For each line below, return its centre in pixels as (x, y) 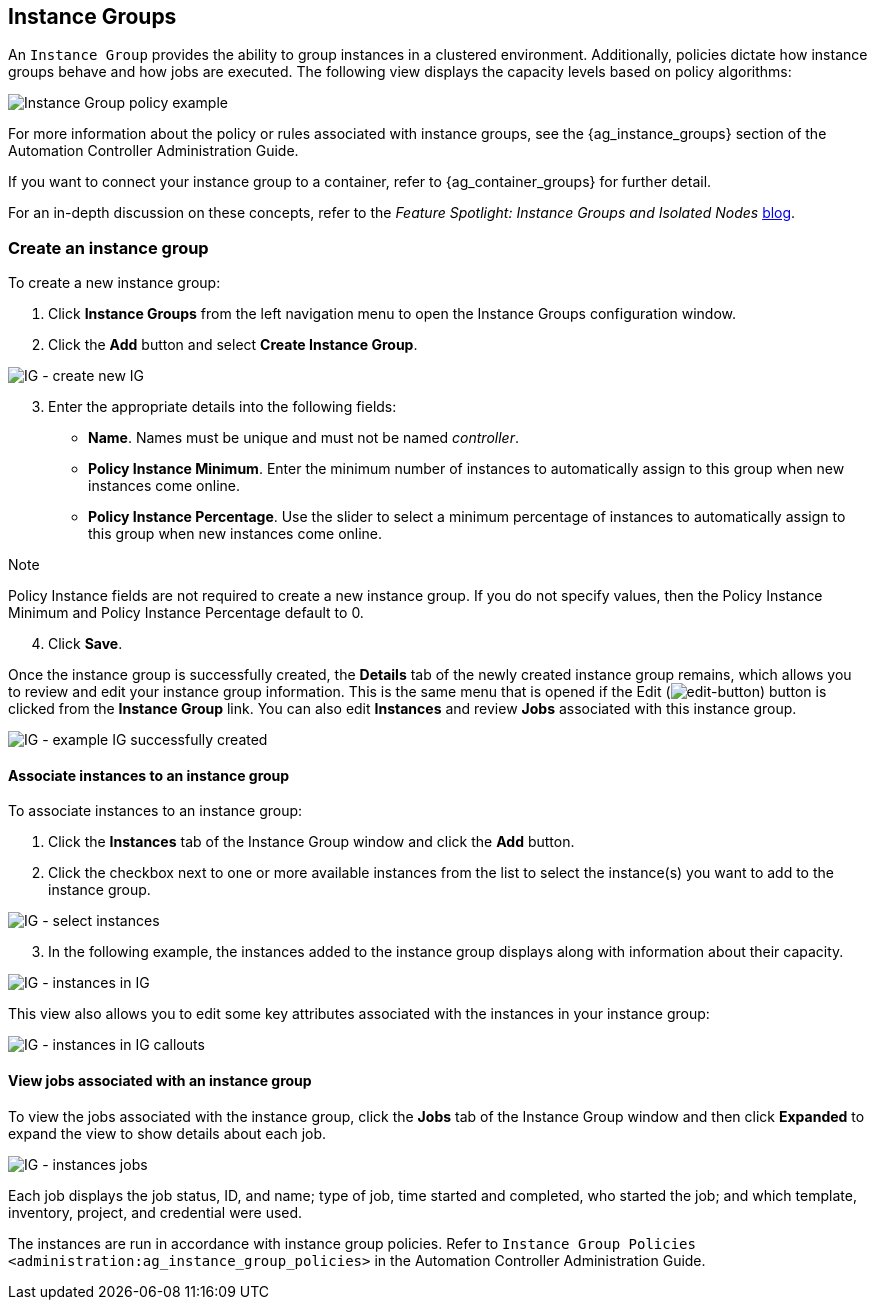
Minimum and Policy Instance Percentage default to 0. (186, 613)
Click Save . (85, 644)
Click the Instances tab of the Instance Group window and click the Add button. (311, 842)
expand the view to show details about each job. (167, 1133)
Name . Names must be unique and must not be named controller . (303, 438)
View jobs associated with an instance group (160, 1080)
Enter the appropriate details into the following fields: (222, 407)
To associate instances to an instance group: (155, 811)
